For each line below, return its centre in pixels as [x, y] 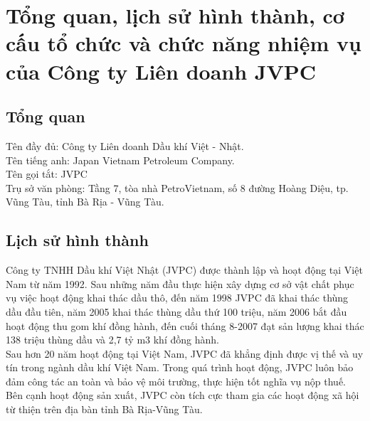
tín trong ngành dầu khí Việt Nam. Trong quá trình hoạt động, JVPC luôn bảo [180, 367]
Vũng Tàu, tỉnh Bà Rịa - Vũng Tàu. [85, 202]
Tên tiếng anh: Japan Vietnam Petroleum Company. [120, 160]
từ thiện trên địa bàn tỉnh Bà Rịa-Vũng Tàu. [104, 409]
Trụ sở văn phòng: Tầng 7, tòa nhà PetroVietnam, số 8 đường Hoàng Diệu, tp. [177, 187]
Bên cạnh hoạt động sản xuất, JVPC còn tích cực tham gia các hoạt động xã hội [183, 395]
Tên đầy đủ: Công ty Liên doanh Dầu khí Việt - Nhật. [125, 145]
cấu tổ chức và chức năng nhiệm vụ [184, 43]
